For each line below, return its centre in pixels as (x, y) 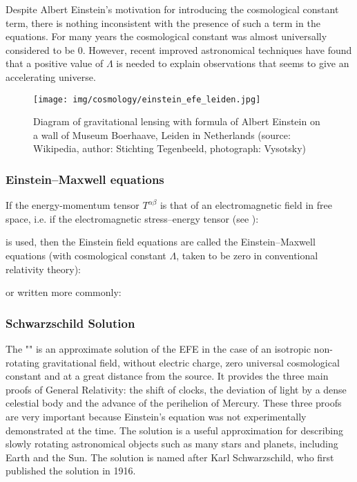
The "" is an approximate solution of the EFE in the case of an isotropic (158, 349)
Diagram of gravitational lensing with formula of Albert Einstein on (177, 121)
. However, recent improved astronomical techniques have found (217, 49)
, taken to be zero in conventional (247, 255)
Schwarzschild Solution (70, 323)
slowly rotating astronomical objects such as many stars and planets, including (172, 444)
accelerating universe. (51, 76)
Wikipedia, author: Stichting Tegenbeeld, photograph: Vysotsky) (170, 148)
